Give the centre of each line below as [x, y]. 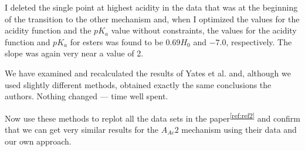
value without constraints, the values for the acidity [204, 30]
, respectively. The [259, 41]
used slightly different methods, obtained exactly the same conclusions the [138, 84]
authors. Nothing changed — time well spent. [87, 96]
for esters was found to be [116, 41]
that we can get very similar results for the [82, 129]
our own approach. [38, 141]
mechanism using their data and [239, 129]
